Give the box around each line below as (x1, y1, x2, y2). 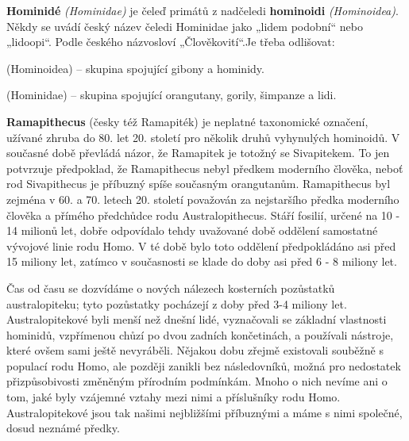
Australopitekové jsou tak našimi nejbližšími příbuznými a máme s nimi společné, (6, 404, 403, 420)
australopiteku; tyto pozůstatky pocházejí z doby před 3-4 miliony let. (6, 295, 347, 312)
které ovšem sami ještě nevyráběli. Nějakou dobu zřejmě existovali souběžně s (6, 342, 384, 359)
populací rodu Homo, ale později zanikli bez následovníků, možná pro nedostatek (6, 357, 401, 374)
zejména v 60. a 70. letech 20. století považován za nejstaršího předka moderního (6, 190, 399, 207)
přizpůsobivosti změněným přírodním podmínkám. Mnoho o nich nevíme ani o (6, 373, 388, 389)
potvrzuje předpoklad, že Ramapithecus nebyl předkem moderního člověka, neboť (6, 159, 403, 176)
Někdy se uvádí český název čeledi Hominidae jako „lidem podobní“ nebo (6, 17, 363, 34)
